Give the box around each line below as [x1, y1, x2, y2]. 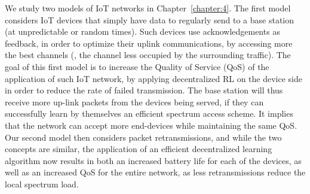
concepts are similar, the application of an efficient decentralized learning [5, 143, 272, 155]
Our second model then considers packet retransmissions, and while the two [5, 131, 282, 143]
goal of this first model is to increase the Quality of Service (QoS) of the [5, 60, 269, 72]
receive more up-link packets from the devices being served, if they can [5, 95, 264, 108]
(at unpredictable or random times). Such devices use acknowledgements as [5, 25, 280, 38]
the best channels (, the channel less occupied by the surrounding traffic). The [5, 48, 291, 61]
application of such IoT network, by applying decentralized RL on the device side [5, 72, 303, 84]
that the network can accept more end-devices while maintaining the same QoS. [5, 119, 297, 131]
